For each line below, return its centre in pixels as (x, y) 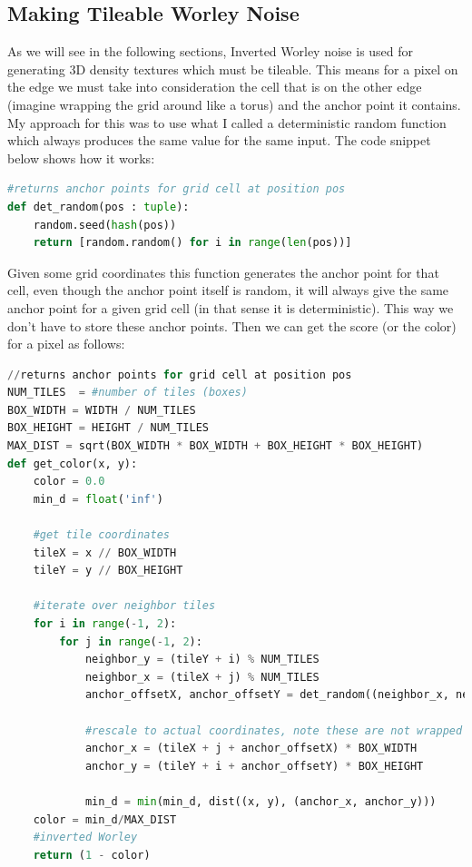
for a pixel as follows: (66, 344)
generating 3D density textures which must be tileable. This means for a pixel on (233, 69)
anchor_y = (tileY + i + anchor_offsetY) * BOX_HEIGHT (254, 766)
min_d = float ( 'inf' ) (98, 499)
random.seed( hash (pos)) (105, 225)
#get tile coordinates (101, 535)
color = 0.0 (69, 482)
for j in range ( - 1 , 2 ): (131, 641)
